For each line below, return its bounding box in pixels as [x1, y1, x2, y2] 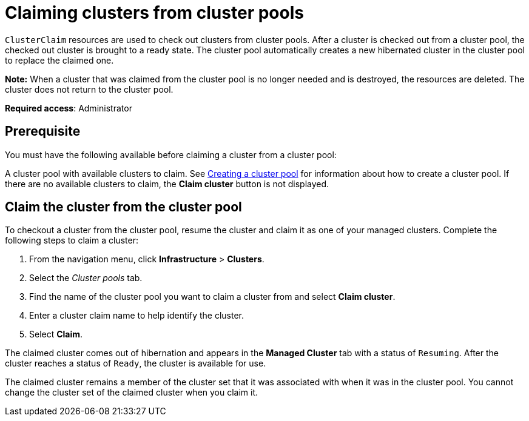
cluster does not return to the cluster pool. [5, 84, 174, 94]
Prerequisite [5, 124, 81, 139]
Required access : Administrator [5, 102, 132, 113]
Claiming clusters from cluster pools [5, 2, 304, 23]
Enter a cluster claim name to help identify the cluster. [29, 310, 244, 321]
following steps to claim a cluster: [5, 235, 139, 246]
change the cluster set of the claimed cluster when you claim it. [5, 387, 258, 398]
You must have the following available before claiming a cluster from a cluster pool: [5, 149, 337, 160]
